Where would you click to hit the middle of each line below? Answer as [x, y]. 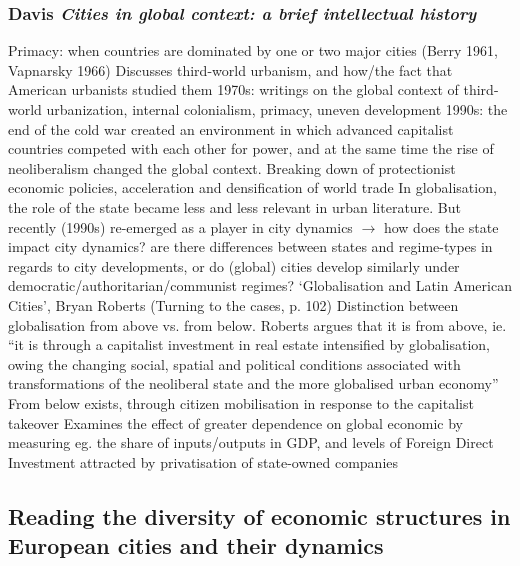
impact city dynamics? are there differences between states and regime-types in [250, 246]
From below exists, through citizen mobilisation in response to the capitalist [241, 402]
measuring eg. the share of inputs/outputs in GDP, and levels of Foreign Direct [251, 442]
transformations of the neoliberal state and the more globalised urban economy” [253, 383]
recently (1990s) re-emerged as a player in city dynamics [180, 226]
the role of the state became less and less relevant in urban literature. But [235, 206]
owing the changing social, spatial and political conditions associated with [234, 363]
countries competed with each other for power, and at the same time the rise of [251, 148]
